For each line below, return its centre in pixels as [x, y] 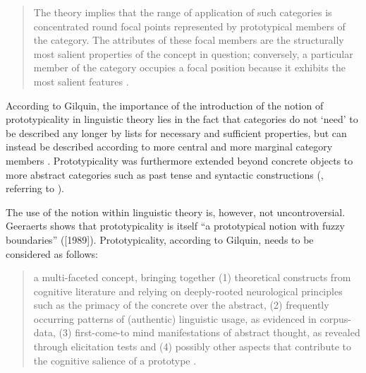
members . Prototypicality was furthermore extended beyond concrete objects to [179, 160]
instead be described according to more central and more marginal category [169, 147]
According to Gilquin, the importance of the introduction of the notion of [165, 105]
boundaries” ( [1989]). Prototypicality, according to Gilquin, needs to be [160, 239]
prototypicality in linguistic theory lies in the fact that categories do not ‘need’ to [182, 119]
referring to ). [35, 188]
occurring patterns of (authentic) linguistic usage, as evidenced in [175, 318]
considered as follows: [52, 253]
